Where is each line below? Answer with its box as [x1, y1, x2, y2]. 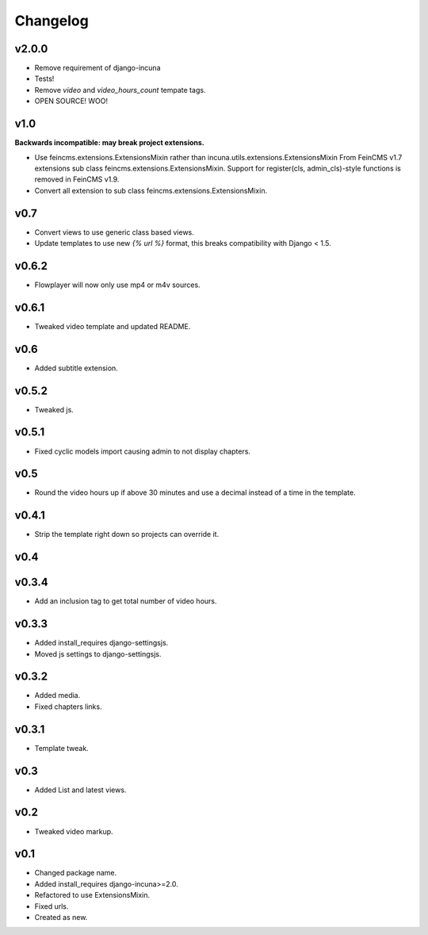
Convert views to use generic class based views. [34, 227, 194, 237]
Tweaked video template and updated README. [34, 321, 191, 331]
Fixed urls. [34, 901, 69, 911]
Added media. [34, 691, 81, 700]
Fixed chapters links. [34, 702, 102, 711]
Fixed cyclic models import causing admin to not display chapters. [34, 446, 251, 456]
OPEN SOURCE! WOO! [34, 96, 109, 106]
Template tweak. [34, 743, 89, 753]
